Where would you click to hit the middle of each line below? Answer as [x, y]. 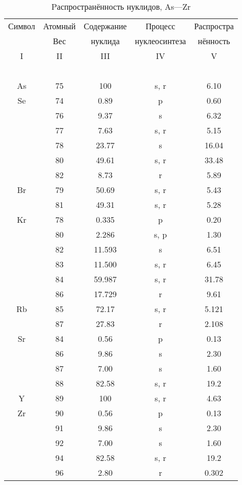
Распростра [214, 26]
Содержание [105, 26]
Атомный [59, 26]
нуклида [105, 41]
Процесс [160, 26]
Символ [22, 26]
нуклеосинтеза [160, 41]
